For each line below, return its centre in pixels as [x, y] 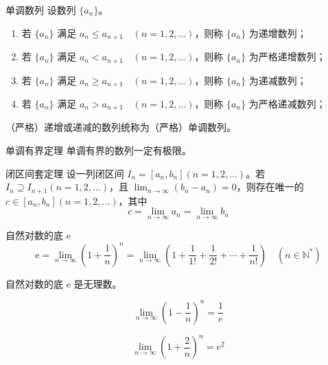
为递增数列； [278, 33]
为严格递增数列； [287, 56]
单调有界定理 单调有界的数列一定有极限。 [98, 150]
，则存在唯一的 [270, 187]
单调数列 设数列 [41, 10]
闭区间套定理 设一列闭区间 [65, 173]
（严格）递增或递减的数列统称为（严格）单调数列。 [121, 127]
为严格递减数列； [287, 103]
